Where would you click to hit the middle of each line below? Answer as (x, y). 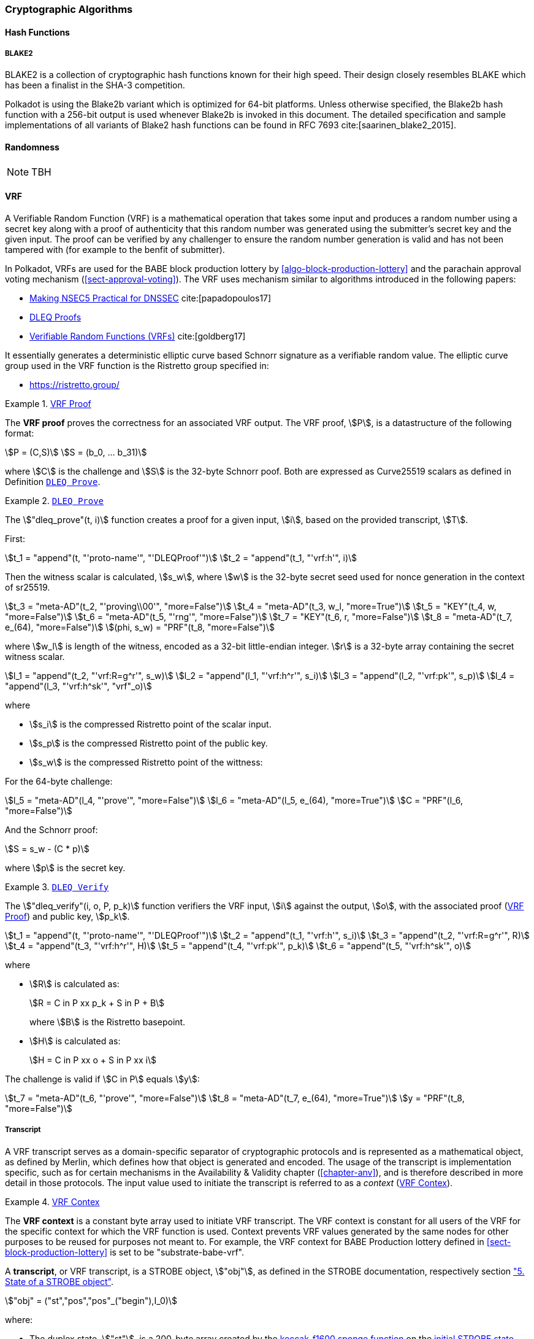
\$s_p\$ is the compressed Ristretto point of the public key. (149, 743)
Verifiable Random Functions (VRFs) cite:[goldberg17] (138, 336)
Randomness (32, 147)
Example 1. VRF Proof (48, 403)
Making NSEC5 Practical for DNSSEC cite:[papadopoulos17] (151, 298)
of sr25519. (28, 587)
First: (15, 538)
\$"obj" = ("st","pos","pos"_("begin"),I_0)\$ (91, 1300)
